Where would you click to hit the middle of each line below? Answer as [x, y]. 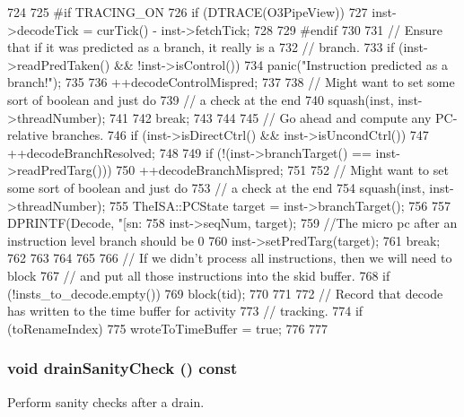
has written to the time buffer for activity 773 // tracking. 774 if [185, 311]
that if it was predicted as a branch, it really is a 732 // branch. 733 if [201, 47]
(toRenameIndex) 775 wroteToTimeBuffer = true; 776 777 [168, 328]
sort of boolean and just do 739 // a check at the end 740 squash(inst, [201, 99]
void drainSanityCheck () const [123, 368]
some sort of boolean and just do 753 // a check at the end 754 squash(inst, [216, 187]
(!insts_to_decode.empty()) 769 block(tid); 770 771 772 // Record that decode [225, 293]
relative [28, 135]
